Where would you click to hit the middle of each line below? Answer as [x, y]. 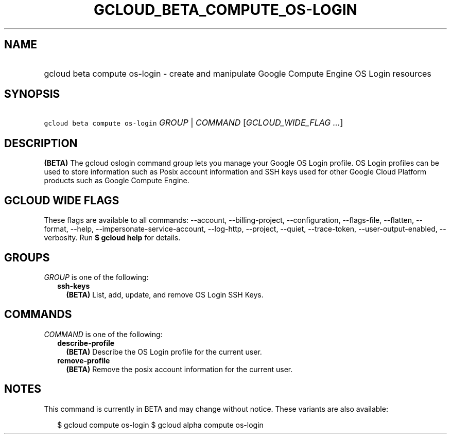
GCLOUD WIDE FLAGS [62, 200]
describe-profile [86, 343]
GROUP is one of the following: [96, 277]
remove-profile [84, 360]
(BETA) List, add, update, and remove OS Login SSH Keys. [165, 294]
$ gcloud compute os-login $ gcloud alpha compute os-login [160, 425]
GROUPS [27, 257]
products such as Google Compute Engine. [117, 181]
